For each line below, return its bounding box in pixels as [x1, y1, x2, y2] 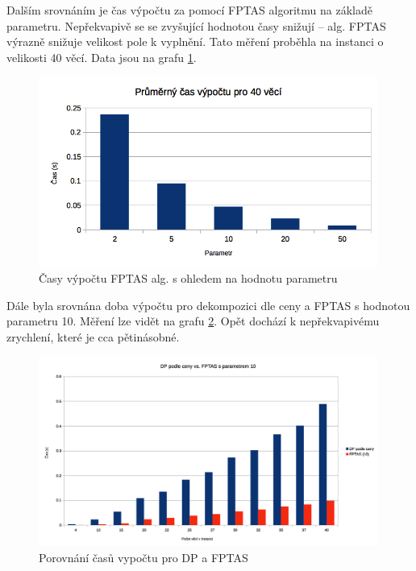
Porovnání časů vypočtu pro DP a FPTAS [39, 548, 248, 565]
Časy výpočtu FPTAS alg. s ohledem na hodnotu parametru [39, 270, 338, 287]
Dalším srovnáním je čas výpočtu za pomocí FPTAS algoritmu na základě [6, 2, 372, 18]
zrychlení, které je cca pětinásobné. [6, 328, 180, 345]
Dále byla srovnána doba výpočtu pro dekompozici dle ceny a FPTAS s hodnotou [6, 296, 410, 313]
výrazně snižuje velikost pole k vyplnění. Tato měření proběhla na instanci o [6, 33, 384, 50]
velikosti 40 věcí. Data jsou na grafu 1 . [6, 48, 197, 65]
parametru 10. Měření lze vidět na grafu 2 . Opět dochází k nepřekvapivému [6, 312, 380, 329]
